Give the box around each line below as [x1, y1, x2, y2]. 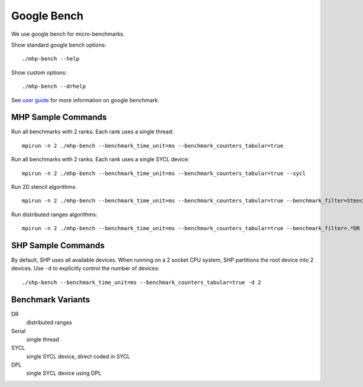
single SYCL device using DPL [26, 369, 102, 377]
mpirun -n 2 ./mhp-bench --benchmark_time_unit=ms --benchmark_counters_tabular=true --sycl [22, 170, 306, 177]
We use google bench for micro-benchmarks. [11, 30, 125, 38]
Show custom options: [11, 68, 67, 76]
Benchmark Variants [11, 294, 90, 305]
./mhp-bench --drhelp [22, 83, 86, 90]
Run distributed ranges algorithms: [11, 211, 98, 218]
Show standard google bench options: [11, 41, 106, 48]
